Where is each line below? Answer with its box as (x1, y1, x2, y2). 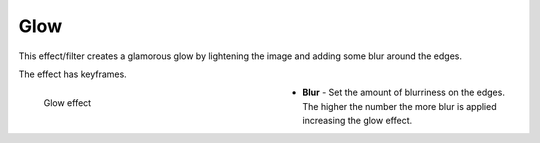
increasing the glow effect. (302, 115, 413, 127)
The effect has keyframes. (18, 68, 127, 80)
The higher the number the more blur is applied (302, 100, 497, 112)
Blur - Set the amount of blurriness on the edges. (302, 86, 505, 99)
